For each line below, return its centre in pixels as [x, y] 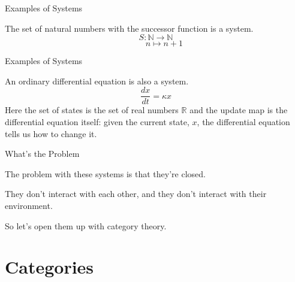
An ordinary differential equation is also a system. [97, 81]
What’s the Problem [42, 154]
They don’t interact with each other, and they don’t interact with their [136, 194]
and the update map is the [239, 110]
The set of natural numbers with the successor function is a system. [129, 28]
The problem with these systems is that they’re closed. [105, 173]
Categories [49, 267]
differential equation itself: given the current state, [97, 122]
